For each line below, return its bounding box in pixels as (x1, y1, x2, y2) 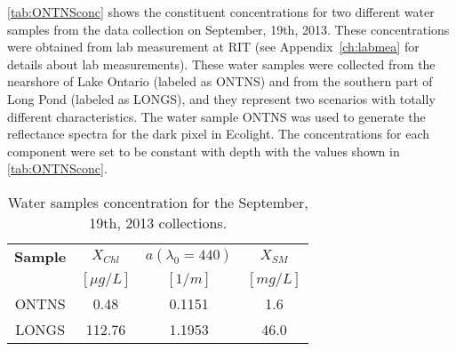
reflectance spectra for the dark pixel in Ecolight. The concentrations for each (7, 124, 430, 143)
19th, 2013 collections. (89, 211, 228, 233)
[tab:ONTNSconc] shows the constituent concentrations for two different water (7, 3, 435, 20)
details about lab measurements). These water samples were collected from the (7, 54, 436, 73)
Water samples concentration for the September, (7, 191, 308, 212)
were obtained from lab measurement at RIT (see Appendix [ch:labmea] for (7, 37, 420, 56)
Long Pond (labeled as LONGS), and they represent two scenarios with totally (7, 89, 436, 108)
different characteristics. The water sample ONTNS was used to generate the (7, 107, 426, 125)
